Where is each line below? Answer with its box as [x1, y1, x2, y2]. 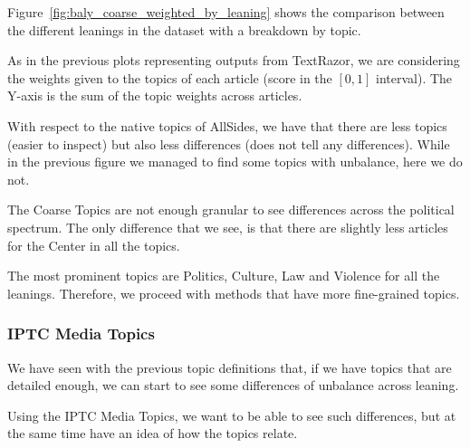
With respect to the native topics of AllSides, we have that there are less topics [7, 116, 447, 135]
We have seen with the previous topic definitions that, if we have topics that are [7, 357, 452, 377]
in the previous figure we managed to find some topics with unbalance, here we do [7, 152, 463, 171]
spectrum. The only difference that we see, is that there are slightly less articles [7, 217, 448, 236]
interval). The [376, 68, 453, 87]
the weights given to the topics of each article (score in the [7, 68, 332, 87]
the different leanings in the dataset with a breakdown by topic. [7, 20, 361, 39]
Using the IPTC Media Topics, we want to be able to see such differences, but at [7, 405, 456, 424]
